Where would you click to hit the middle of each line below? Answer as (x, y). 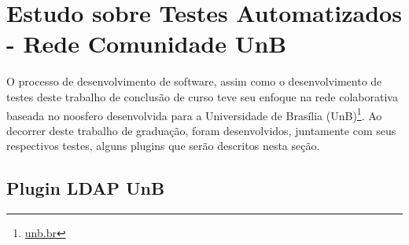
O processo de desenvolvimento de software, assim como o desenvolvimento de (194, 81)
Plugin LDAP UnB (86, 188)
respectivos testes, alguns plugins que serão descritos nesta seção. (163, 146)
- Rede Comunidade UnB (147, 44)
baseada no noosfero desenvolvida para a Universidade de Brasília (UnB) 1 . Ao (194, 114)
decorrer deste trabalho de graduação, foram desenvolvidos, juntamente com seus (201, 130)
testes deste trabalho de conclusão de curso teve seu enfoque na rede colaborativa (202, 96)
